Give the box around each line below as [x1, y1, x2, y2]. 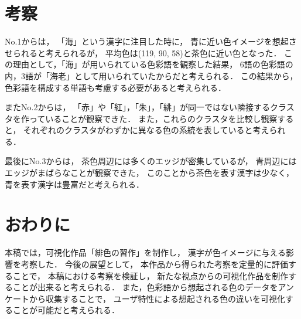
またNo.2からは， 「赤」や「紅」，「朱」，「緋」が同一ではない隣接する [5, 101, 271, 113]
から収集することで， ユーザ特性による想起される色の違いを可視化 [29, 292, 285, 304]
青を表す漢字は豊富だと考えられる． [5, 178, 144, 190]
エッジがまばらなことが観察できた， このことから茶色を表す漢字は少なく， [5, 167, 294, 179]
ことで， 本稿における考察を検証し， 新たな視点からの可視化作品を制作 [12, 269, 289, 281]
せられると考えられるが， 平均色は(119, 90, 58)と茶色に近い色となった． [5, 46, 282, 59]
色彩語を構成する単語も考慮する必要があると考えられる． [5, 81, 226, 93]
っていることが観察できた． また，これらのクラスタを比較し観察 [29, 112, 278, 124]
